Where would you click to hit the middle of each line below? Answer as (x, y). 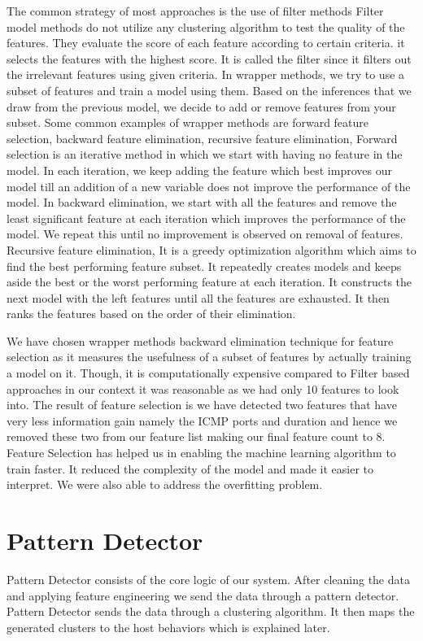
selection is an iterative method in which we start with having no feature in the (205, 154)
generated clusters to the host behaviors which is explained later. (168, 627)
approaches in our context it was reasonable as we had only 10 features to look (203, 388)
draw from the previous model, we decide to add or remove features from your (201, 106)
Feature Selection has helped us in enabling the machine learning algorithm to (201, 453)
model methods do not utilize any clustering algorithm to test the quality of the (206, 26)
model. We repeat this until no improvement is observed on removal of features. (205, 234)
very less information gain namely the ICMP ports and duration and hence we (202, 420)
